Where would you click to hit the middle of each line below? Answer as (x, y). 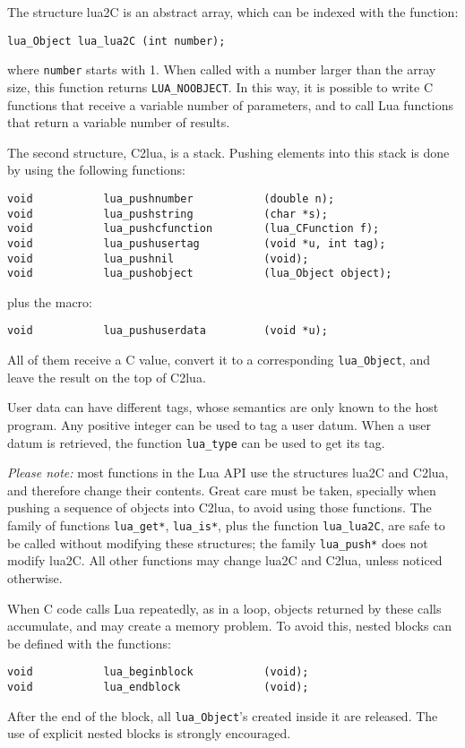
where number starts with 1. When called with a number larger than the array (222, 69)
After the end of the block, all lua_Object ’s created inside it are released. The (223, 715)
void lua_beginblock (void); (158, 672)
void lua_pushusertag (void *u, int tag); (197, 243)
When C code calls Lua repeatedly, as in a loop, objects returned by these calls (224, 608)
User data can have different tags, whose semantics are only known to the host (223, 407)
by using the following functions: (96, 170)
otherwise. (35, 577)
